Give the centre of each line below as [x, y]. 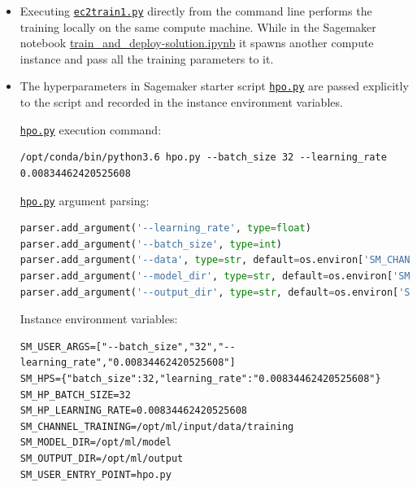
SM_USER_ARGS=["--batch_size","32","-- [128, 347]
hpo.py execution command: [91, 129]
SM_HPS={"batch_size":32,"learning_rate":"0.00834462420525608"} [200, 378]
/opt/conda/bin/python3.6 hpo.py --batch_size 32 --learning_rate [203, 158]
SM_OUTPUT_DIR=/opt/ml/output [102, 458]
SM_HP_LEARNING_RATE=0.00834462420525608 [133, 411]
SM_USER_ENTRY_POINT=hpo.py [96, 474]
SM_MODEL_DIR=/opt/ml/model [96, 443]
